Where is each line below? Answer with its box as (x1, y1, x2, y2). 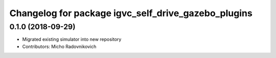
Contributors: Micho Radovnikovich (22, 43, 97, 49)
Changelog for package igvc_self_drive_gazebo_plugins (9, 8, 252, 19)
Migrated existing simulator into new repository (22, 36, 122, 42)
